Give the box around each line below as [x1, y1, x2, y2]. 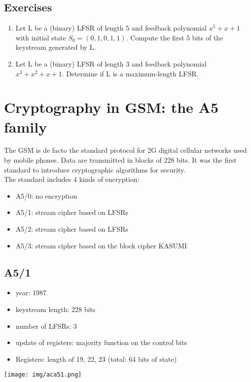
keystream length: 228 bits [15, 304, 96, 314]
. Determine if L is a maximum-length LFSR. [62, 68, 199, 78]
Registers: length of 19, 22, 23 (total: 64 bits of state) [15, 353, 177, 364]
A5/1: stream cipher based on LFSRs [15, 207, 128, 217]
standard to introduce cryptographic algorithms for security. [4, 164, 186, 174]
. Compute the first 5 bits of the [126, 32, 223, 42]
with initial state [15, 32, 66, 42]
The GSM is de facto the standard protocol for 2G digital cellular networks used [4, 145, 247, 155]
